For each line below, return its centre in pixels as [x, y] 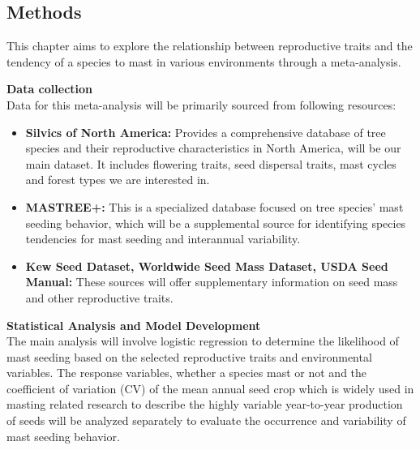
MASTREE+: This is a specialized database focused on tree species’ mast [214, 206]
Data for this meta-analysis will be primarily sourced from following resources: [201, 104]
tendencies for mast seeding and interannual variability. [163, 239]
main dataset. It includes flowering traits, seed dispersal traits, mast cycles [211, 163]
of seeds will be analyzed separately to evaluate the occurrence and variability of [206, 420]
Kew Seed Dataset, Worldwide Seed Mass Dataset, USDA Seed [207, 266]
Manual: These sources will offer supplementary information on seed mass [212, 282]
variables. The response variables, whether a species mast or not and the [187, 373]
